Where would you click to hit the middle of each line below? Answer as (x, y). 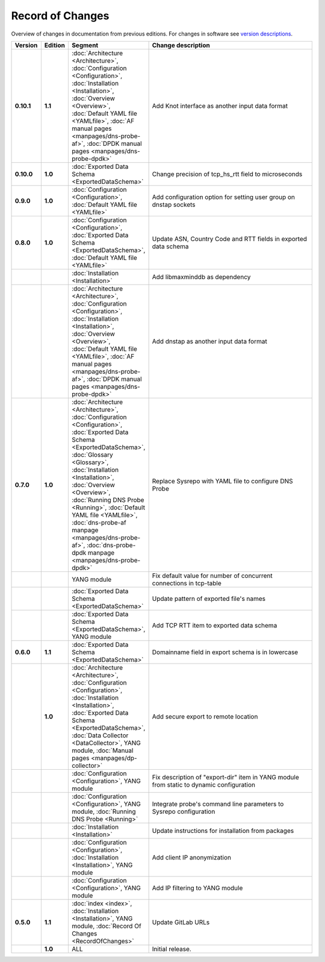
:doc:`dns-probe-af (99, 523)
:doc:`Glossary (92, 454)
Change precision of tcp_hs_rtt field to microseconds (227, 174)
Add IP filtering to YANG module (197, 888)
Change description (181, 45)
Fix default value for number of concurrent (212, 576)
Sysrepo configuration (184, 811)
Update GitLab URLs (181, 922)
